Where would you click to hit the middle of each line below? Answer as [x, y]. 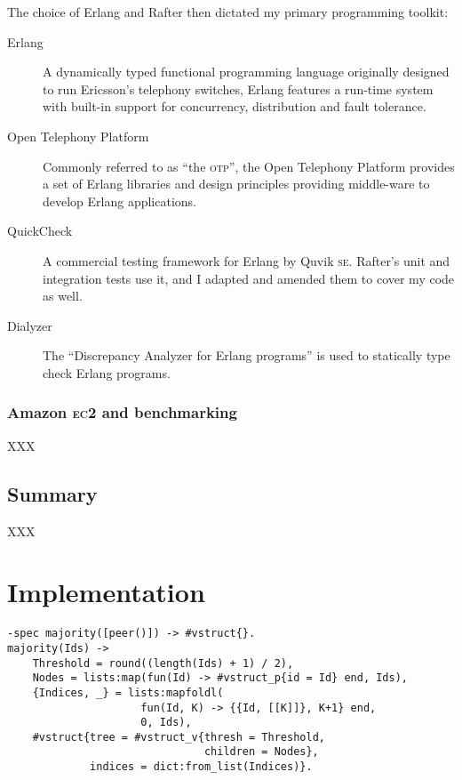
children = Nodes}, [261, 752]
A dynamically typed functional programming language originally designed [246, 72]
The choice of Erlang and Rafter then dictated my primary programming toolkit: [228, 12]
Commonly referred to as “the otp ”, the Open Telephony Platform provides [249, 166]
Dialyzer [30, 325]
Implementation [106, 592]
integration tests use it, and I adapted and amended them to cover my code [249, 278]
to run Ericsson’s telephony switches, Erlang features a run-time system [238, 88]
